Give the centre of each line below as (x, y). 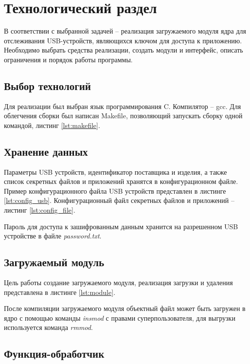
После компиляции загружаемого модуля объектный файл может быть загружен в (125, 308)
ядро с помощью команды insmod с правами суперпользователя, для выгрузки (120, 318)
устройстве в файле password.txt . (53, 236)
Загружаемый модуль (54, 262)
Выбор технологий (47, 85)
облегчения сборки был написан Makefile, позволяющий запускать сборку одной (123, 116)
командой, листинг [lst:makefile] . (52, 125)
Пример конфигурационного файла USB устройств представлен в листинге (115, 191)
